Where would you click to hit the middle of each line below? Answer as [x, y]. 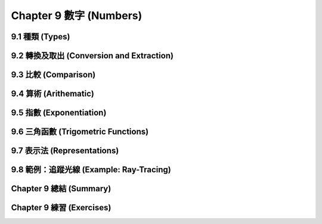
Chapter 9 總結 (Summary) [61, 189]
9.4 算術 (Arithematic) [53, 94]
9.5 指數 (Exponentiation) [59, 113]
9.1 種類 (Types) [41, 37]
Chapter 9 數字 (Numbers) [77, 15]
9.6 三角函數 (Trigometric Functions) [80, 132]
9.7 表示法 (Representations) [65, 151]
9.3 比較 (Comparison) [53, 75]
